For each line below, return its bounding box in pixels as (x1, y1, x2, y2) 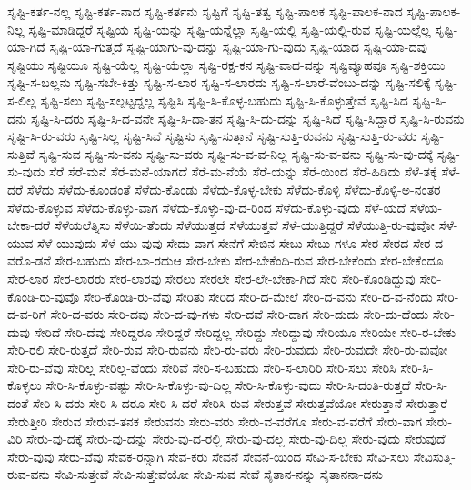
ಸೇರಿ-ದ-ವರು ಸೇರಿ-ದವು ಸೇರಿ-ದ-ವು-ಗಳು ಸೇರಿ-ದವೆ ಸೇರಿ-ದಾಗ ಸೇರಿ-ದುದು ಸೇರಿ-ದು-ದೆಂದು (50, 305, 429, 324)
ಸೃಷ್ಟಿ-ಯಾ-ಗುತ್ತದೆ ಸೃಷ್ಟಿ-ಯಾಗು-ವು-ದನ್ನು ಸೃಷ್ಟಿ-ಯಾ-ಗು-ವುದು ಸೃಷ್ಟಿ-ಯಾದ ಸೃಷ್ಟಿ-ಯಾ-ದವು (49, 37, 427, 56)
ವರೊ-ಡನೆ (7, 251, 51, 270)
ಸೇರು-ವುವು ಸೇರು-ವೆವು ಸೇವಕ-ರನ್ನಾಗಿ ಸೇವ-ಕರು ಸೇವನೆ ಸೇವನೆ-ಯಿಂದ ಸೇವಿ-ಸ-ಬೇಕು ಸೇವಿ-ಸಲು (7, 446, 410, 465)
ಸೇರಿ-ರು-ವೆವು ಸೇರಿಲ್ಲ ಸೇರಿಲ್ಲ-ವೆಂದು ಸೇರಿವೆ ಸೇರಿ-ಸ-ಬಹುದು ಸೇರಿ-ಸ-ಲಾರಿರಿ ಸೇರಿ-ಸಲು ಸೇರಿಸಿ (7, 357, 396, 376)
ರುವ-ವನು (7, 465, 50, 484)
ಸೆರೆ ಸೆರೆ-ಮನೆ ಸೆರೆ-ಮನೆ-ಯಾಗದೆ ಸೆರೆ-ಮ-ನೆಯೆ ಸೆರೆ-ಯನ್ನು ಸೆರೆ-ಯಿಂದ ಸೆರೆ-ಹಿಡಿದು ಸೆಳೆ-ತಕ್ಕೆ (49, 162, 437, 181)
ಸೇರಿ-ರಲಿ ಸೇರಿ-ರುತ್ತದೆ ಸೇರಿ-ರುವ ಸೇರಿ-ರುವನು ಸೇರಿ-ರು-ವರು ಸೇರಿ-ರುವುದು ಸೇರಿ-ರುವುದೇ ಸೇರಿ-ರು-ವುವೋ (7, 340, 448, 359)
